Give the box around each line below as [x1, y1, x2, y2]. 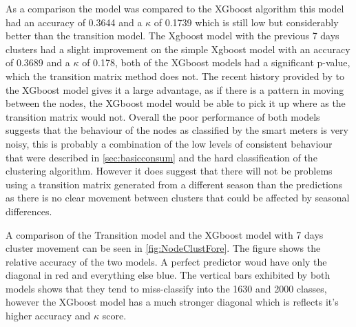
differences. [6, 204, 52, 218]
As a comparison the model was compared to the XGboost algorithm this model [6, 1, 344, 15]
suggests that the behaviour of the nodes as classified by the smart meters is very [6, 123, 348, 137]
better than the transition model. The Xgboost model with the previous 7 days [6, 28, 339, 43]
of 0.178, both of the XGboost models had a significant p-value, [82, 55, 350, 70]
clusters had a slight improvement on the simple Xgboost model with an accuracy [6, 41, 350, 56]
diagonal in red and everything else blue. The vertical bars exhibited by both [6, 268, 331, 282]
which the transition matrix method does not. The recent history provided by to [6, 68, 345, 83]
